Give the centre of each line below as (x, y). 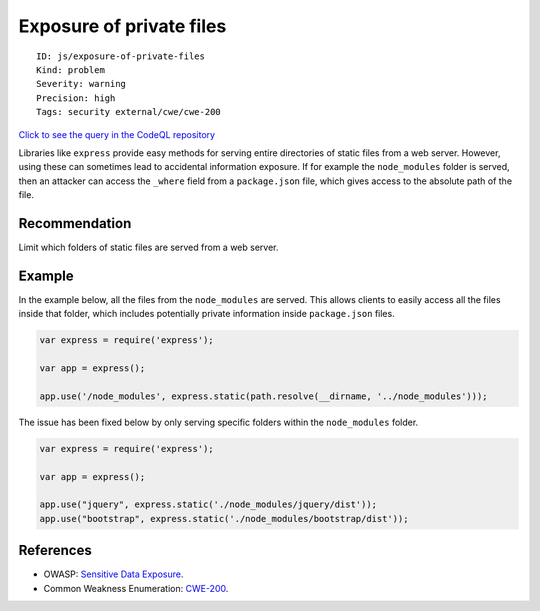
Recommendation (75, 223)
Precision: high (76, 98)
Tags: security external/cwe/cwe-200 (129, 112)
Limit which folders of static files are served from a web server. (148, 247)
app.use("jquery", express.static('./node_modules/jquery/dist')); (208, 504)
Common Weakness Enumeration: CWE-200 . (136, 588)
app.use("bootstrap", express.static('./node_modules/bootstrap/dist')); (224, 518)
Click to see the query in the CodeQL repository (116, 134)
